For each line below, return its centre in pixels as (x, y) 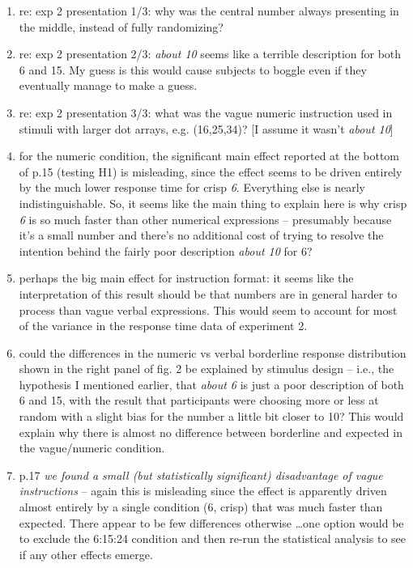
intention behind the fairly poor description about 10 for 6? (166, 250)
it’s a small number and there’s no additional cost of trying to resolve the (201, 235)
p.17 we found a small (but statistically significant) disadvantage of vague (201, 475)
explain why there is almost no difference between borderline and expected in (211, 432)
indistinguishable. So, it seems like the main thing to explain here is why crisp (213, 203)
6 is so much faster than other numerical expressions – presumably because (205, 219)
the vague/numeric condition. (92, 448)
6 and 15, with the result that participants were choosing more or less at (199, 400)
